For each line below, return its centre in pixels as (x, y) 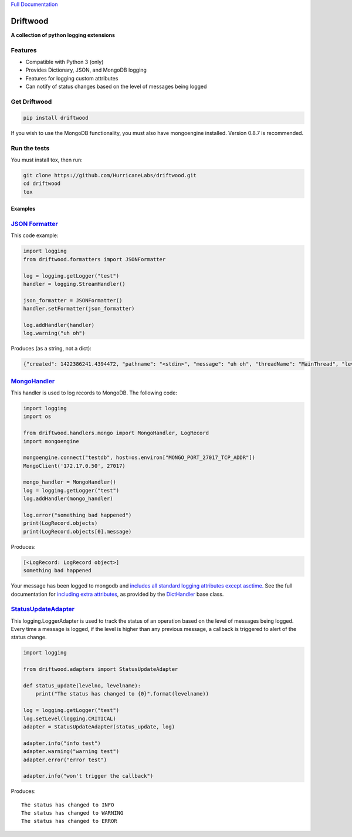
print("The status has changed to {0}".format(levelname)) (122, 694)
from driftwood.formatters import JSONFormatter (94, 259)
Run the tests (30, 148)
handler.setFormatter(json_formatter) (79, 309)
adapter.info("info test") (62, 743)
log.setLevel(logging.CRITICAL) (70, 718)
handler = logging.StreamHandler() (74, 284)
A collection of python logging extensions (63, 35)
